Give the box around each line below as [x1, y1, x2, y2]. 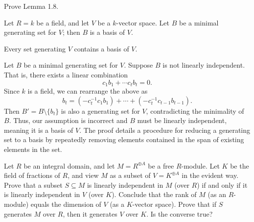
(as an [208, 189, 226, 199]
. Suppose [124, 60, 153, 70]
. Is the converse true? [146, 208, 213, 219]
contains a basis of [74, 43, 129, 53]
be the [230, 160, 249, 171]
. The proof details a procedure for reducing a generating [79, 124, 251, 135]
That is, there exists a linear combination [4, 69, 128, 79]
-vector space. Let [116, 17, 169, 27]
